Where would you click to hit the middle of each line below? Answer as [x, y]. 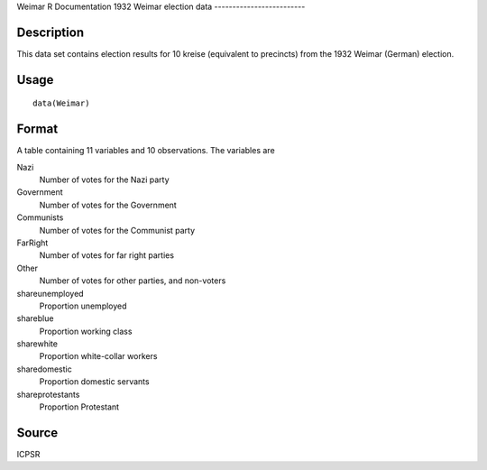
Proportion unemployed [83, 306]
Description [51, 32]
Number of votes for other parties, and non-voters [133, 281]
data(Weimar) [61, 103]
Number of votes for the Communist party [117, 230]
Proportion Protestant [79, 407]
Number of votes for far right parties [107, 255]
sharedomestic [44, 369]
